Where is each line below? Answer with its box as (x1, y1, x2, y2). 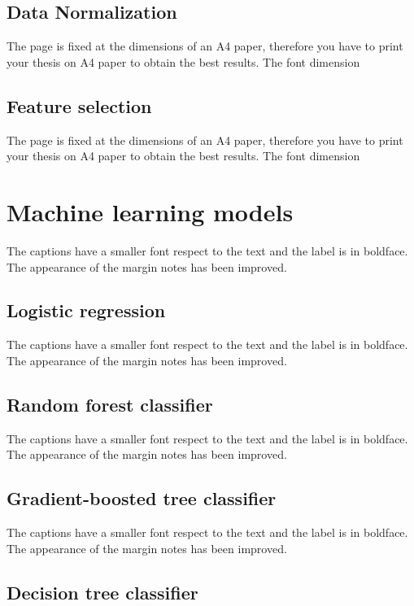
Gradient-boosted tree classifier (7, 486, 277, 511)
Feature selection (7, 93, 152, 118)
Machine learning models (7, 194, 294, 228)
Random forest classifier (7, 391, 213, 416)
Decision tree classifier (7, 579, 198, 604)
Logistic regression (7, 298, 166, 323)
